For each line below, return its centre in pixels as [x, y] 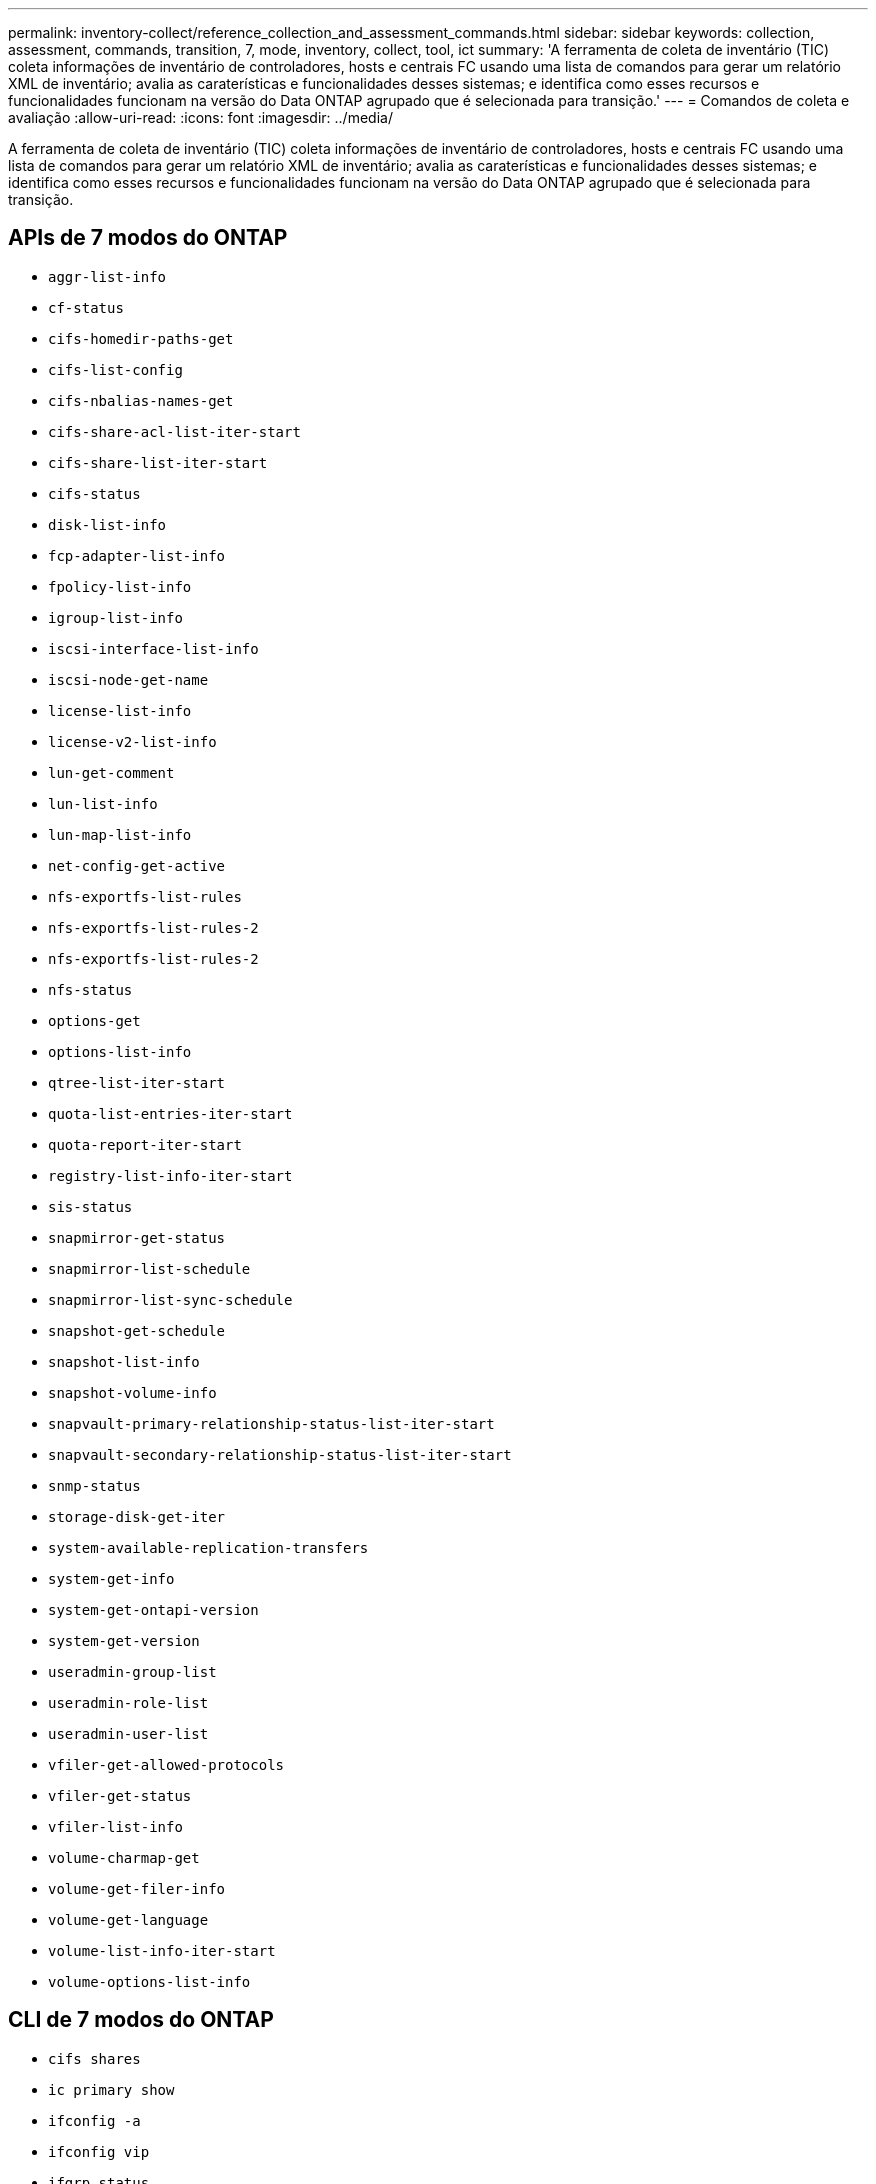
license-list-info [120, 710]
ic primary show [111, 2089]
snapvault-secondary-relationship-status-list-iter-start [280, 1454]
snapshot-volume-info [132, 1392]
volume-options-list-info [149, 1981]
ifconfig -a [94, 2120]
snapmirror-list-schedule [149, 1268]
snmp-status [94, 1485]
